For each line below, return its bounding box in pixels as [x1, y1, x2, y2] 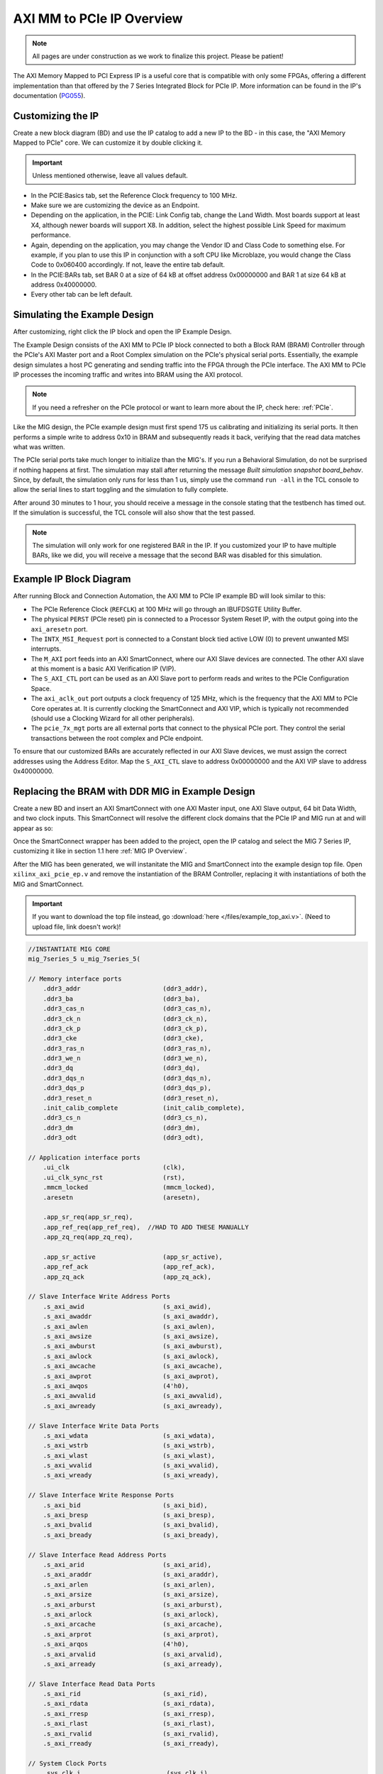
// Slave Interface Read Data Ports [28, 1680, 156, 1688]
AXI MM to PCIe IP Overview [13, 11, 184, 26]
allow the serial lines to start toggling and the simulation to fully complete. [13, 485, 228, 494]
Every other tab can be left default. [30, 290, 133, 299]
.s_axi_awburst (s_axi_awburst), [43, 1342, 223, 1350]
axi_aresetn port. [30, 624, 88, 633]
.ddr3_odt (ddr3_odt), [43, 1134, 204, 1142]
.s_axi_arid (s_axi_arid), [43, 1560, 212, 1568]
